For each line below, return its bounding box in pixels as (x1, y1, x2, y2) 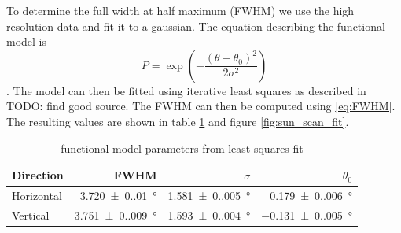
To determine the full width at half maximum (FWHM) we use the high (6, 2, 355, 18)
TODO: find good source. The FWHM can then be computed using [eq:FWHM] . (6, 98, 395, 114)
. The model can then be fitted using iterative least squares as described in (6, 82, 366, 98)
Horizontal (12, 187, 62, 203)
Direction (12, 167, 64, 183)
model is (6, 33, 47, 50)
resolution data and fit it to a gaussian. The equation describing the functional (6, 17, 385, 34)
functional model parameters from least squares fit (61, 139, 304, 156)
